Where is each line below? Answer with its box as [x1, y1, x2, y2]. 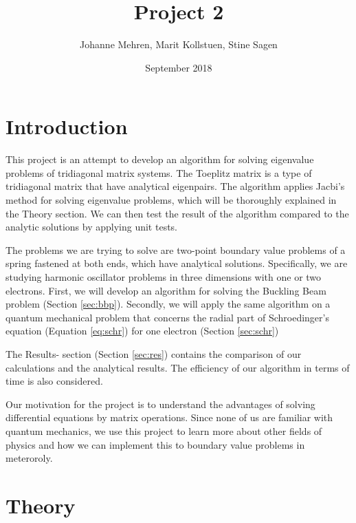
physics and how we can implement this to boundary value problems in [5, 437, 305, 451]
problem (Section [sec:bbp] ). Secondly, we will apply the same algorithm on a [5, 297, 331, 311]
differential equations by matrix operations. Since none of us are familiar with [5, 410, 333, 425]
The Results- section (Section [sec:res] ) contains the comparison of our [5, 346, 302, 361]
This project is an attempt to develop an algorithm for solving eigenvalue [5, 152, 314, 167]
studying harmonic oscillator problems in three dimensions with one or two [5, 270, 322, 284]
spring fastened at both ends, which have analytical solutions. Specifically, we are [5, 256, 348, 270]
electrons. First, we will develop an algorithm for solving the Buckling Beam [5, 283, 326, 297]
